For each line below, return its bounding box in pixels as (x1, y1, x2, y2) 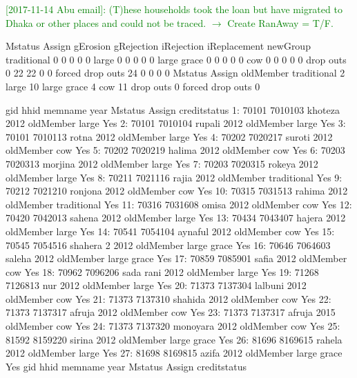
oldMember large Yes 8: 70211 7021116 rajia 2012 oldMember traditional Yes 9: (6, 170, 342, 184)
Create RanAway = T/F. (227, 15, 334, 30)
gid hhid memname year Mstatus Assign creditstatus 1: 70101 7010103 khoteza (6, 102, 340, 117)
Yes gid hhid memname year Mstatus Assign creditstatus (6, 359, 247, 373)
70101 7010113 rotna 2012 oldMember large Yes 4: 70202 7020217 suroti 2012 (6, 129, 333, 143)
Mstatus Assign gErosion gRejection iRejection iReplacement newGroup (6, 39, 311, 53)
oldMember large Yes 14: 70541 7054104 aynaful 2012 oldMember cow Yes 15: (6, 223, 335, 238)
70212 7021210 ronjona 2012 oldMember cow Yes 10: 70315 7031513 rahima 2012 (6, 183, 348, 198)
